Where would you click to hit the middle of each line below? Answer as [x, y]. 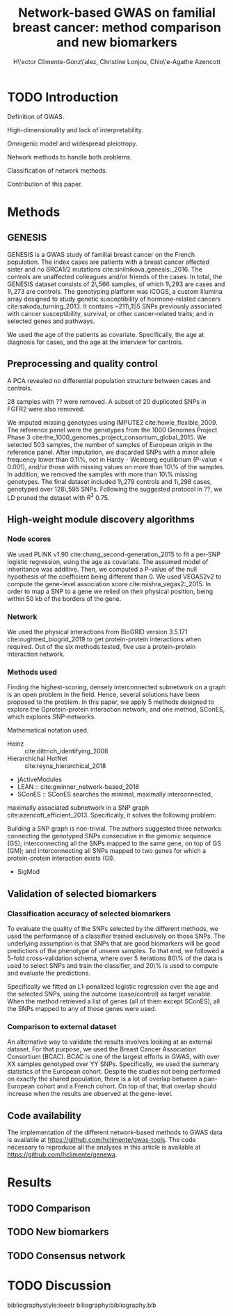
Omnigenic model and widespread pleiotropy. [72, 143]
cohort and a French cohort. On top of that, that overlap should [127, 1086]
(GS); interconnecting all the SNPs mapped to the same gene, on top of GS [114, 843]
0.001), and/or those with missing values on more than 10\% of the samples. [116, 467]
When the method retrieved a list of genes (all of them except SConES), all [114, 1001]
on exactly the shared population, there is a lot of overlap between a [105, 1079]
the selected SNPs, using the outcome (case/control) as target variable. [110, 994]
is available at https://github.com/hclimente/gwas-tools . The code [102, 1140]
